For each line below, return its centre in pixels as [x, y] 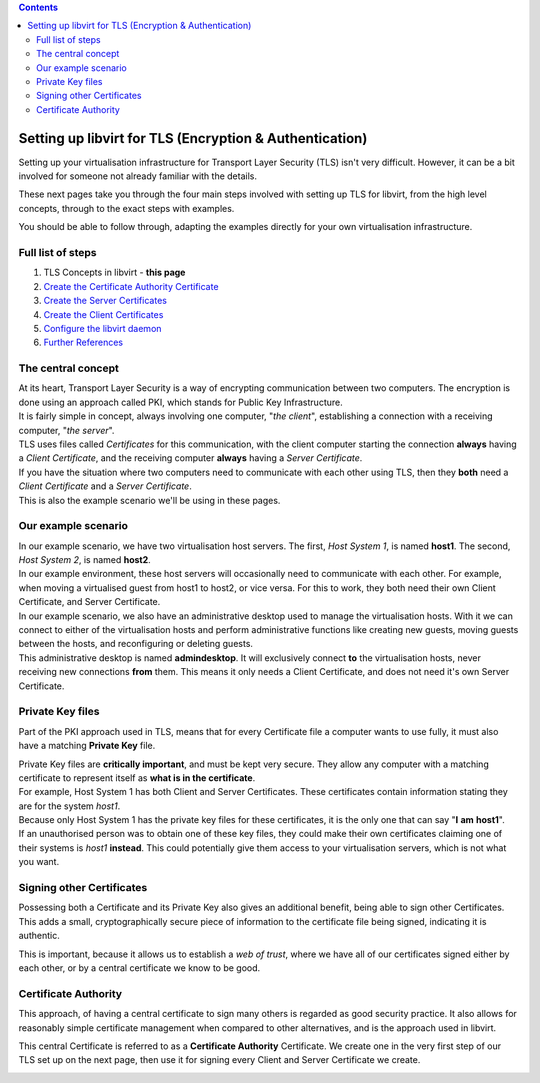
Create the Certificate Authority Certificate [131, 286]
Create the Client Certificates [103, 314]
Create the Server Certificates [105, 301]
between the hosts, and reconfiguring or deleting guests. [136, 644]
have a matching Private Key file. [87, 746]
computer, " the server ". [66, 430]
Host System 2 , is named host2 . [85, 560]
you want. [39, 862]
